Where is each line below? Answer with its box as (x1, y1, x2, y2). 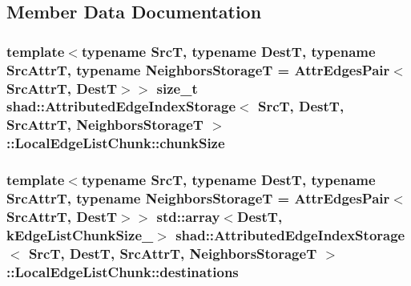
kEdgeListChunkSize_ (6, 224, 154, 244)
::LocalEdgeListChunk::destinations (6, 261, 239, 281)
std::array (156, 207, 220, 226)
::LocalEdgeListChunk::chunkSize (6, 133, 225, 153)
